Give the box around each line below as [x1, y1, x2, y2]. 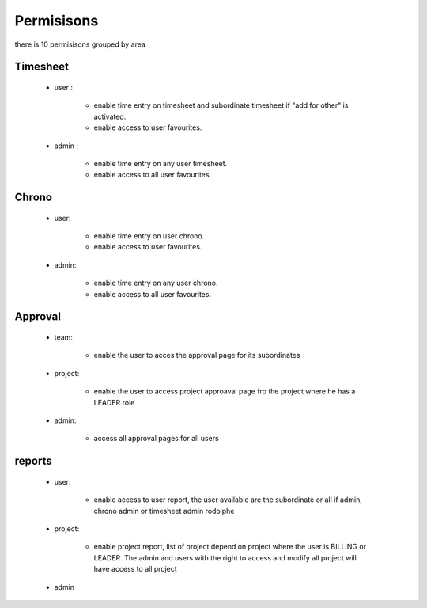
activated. [93, 112, 127, 121]
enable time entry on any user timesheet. [93, 158, 228, 168]
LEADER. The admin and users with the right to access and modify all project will [93, 553, 357, 562]
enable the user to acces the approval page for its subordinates [93, 351, 300, 360]
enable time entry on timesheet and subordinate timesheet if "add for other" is [93, 101, 349, 110]
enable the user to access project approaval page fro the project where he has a [93, 386, 356, 396]
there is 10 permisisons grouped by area [14, 40, 146, 49]
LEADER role [93, 397, 135, 407]
